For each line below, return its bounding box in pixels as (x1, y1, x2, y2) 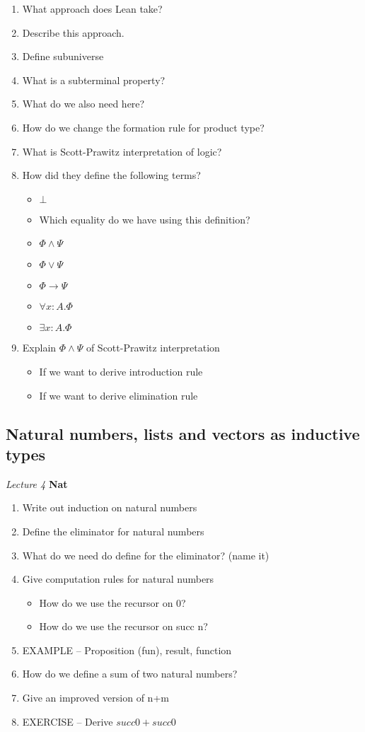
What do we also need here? (22, 96, 145, 111)
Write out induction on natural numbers (22, 500, 197, 515)
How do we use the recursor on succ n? (39, 619, 208, 634)
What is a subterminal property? (22, 72, 166, 87)
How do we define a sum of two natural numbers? (22, 666, 238, 681)
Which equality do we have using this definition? (39, 211, 250, 226)
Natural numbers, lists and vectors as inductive (6, 422, 360, 444)
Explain (22, 340, 57, 355)
